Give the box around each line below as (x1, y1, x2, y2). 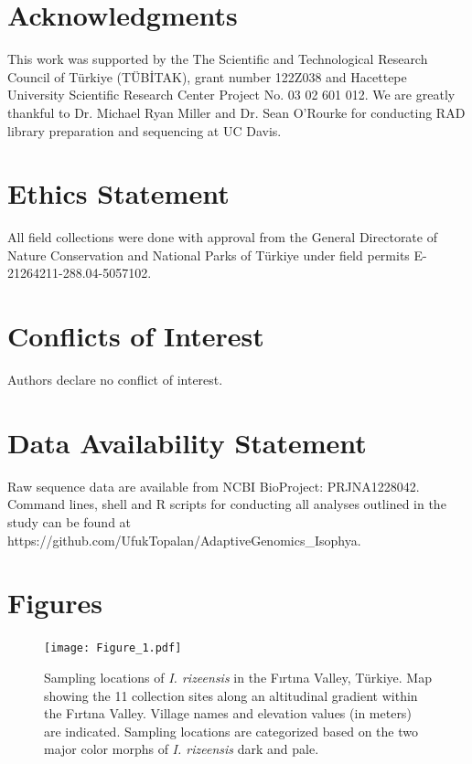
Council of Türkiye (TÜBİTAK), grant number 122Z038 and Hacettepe (7, 67, 407, 86)
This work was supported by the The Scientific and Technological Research (7, 49, 428, 69)
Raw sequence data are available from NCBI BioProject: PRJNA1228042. (7, 476, 420, 495)
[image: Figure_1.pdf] (44, 642, 182, 655)
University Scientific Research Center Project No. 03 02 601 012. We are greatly (7, 85, 456, 104)
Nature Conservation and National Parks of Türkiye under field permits (7, 245, 410, 264)
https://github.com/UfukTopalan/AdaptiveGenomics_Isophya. (7, 530, 361, 549)
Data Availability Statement (7, 423, 367, 461)
